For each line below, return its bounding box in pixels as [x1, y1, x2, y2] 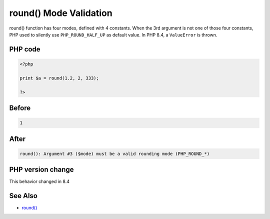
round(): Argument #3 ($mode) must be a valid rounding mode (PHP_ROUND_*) [19, 150, 210, 156]
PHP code [9, 45, 40, 53]
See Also [9, 191, 37, 200]
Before [9, 103, 31, 112]
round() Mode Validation [9, 7, 112, 18]
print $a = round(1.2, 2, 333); [19, 75, 99, 81]
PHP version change [9, 165, 74, 174]
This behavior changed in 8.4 [9, 178, 70, 184]
